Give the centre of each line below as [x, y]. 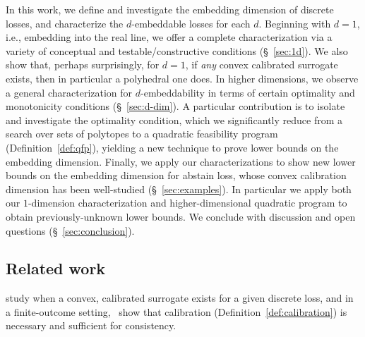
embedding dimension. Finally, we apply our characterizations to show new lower [181, 161]
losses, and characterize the [65, 23]
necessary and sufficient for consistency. [91, 325]
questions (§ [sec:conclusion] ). [70, 230]
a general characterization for [69, 92]
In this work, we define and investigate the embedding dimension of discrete [170, 9]
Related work [56, 268]
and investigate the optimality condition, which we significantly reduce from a [174, 120]
